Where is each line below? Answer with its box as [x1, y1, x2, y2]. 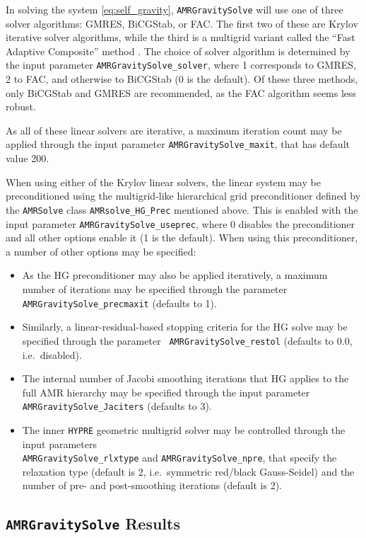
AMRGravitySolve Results [6, 513, 180, 534]
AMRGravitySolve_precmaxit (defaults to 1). [22, 295, 217, 310]
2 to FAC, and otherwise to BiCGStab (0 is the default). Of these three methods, [6, 71, 358, 86]
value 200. [6, 151, 49, 166]
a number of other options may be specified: [6, 244, 196, 258]
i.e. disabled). [22, 347, 82, 362]
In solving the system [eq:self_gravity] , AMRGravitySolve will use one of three [6, 2, 343, 16]
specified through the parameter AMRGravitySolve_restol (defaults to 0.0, [22, 333, 353, 348]
